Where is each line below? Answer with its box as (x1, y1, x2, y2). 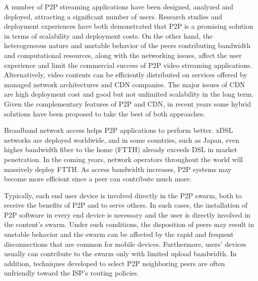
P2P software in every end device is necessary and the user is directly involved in (4, 209, 251, 220)
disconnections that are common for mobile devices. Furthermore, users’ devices (4, 238, 247, 249)
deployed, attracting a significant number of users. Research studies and (4, 11, 222, 21)
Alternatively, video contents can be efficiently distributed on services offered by (4, 69, 248, 80)
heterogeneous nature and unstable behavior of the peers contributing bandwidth (4, 40, 251, 51)
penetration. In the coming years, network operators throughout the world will (4, 154, 243, 164)
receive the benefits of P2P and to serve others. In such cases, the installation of (4, 200, 248, 210)
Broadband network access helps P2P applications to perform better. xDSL (4, 125, 233, 135)
